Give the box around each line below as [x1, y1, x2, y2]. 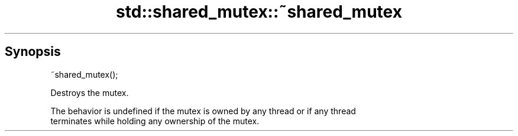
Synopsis [5, 44, 61, 59]
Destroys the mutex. [50, 87, 129, 98]
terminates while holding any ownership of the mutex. [50, 115, 260, 126]
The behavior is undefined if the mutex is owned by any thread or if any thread [50, 105, 356, 116]
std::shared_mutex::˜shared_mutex [116, 2, 402, 22]
